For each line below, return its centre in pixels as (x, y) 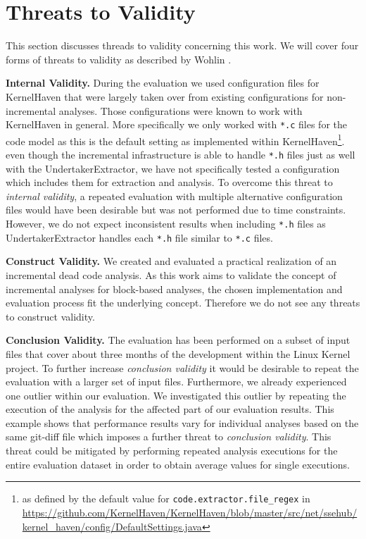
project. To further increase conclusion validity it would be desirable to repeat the (182, 367)
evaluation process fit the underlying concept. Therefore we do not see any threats (183, 303)
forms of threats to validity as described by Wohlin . (119, 59)
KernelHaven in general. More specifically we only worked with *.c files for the (176, 124)
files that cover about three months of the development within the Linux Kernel (178, 353)
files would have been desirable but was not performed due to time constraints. (176, 210)
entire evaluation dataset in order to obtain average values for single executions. (178, 464)
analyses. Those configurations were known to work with (181, 110)
